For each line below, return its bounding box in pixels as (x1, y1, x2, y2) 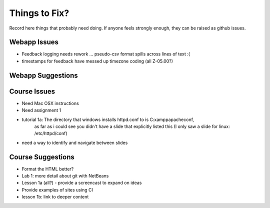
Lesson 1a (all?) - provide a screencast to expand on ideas (21, 180, 142, 186)
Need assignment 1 (21, 107, 61, 113)
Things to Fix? (9, 7, 69, 18)
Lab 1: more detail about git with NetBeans (21, 173, 109, 179)
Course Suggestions (9, 152, 75, 161)
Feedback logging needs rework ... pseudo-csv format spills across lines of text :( (21, 51, 190, 57)
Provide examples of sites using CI (21, 186, 93, 192)
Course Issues (9, 87, 55, 95)
